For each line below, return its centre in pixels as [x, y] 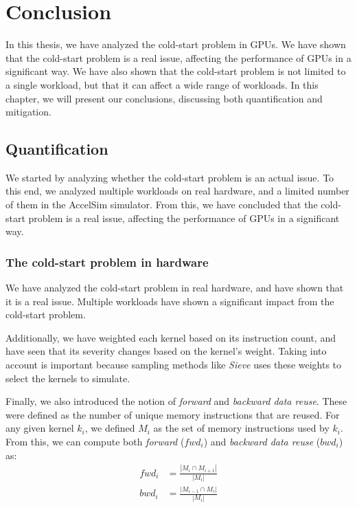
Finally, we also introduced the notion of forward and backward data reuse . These [176, 401]
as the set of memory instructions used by [241, 428]
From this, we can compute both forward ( [95, 442]
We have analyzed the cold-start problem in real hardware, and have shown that [175, 288]
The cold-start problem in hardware [107, 262]
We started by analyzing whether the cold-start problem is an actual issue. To [170, 177]
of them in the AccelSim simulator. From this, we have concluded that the [162, 205]
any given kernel [40, 428]
